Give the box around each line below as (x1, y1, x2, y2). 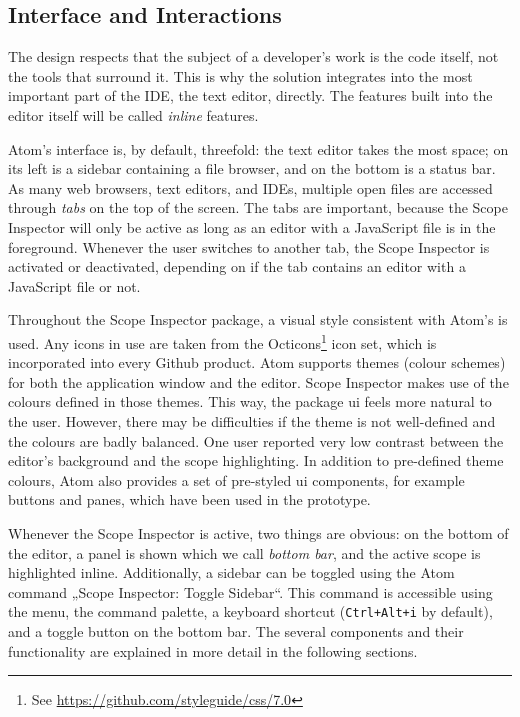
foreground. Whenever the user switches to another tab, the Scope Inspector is (8, 236, 490, 257)
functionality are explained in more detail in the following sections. (8, 640, 418, 661)
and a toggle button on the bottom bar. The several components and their (8, 620, 464, 641)
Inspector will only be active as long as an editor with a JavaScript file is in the (8, 216, 496, 237)
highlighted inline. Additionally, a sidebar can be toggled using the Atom (8, 562, 455, 583)
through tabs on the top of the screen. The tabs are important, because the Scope (8, 197, 508, 218)
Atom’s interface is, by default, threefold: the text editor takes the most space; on (8, 138, 509, 159)
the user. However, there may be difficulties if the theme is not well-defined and (8, 410, 496, 431)
